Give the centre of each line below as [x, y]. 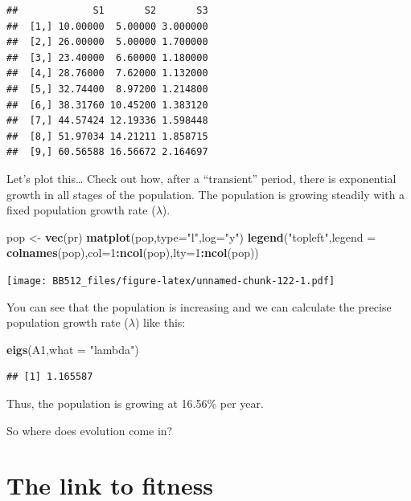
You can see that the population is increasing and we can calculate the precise [199, 306]
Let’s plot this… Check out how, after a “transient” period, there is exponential [201, 178]
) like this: [160, 322]
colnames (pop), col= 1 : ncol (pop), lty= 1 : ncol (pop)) [133, 253]
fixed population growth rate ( [81, 210]
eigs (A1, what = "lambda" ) [73, 349]
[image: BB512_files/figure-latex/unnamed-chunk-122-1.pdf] [171, 281]
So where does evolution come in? [90, 430]
